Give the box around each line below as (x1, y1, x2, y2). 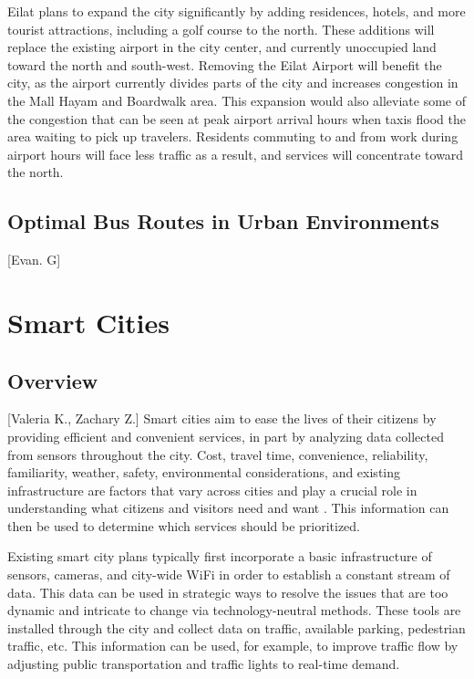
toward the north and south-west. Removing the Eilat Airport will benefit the (7, 55, 442, 74)
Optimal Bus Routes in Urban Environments (7, 207, 439, 235)
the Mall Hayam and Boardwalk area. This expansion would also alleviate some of (7, 90, 467, 110)
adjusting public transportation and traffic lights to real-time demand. (7, 654, 400, 674)
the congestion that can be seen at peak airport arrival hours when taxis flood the (7, 109, 466, 128)
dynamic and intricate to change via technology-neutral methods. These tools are (7, 601, 461, 620)
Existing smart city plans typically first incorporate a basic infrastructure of (7, 547, 432, 566)
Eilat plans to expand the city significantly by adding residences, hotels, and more (7, 2, 466, 20)
